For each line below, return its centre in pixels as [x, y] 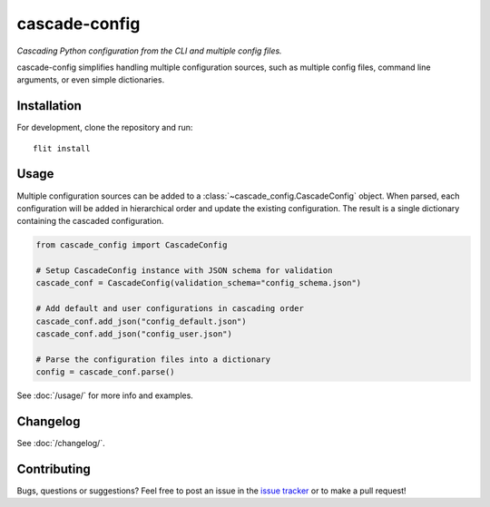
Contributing [54, 468]
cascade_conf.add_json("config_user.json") [134, 334]
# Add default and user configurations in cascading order [170, 309]
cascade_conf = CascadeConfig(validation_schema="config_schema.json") [199, 283]
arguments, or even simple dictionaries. [91, 80]
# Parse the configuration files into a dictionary [153, 359]
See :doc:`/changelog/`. [61, 444]
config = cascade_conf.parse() [106, 372]
